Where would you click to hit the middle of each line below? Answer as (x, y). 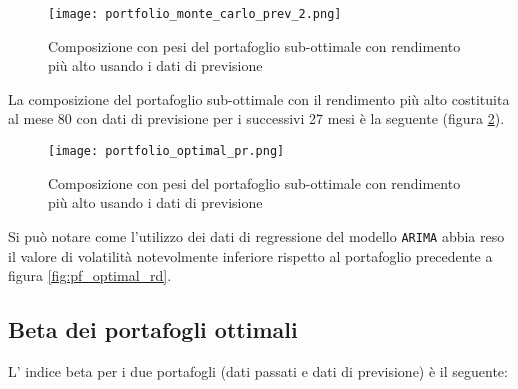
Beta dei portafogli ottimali (153, 329)
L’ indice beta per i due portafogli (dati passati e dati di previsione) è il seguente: (258, 370)
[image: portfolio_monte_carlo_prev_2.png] (195, 14)
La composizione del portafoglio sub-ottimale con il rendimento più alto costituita (259, 98)
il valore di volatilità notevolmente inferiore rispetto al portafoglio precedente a (250, 255)
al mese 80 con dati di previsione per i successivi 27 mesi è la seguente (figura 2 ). (256, 118)
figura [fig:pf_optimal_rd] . (90, 275)
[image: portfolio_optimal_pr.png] (166, 151)
